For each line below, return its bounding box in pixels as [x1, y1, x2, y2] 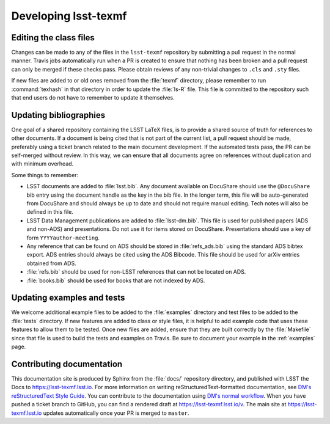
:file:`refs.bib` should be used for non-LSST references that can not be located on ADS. [26, 268, 246, 276]
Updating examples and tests [11, 293, 125, 303]
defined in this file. [26, 208, 73, 216]
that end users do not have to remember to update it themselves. [11, 94, 175, 101]
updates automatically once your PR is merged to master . [43, 409, 189, 417]
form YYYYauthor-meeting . [26, 234, 100, 241]
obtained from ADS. [26, 260, 76, 267]
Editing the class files [11, 32, 95, 43]
